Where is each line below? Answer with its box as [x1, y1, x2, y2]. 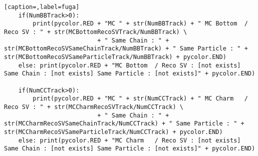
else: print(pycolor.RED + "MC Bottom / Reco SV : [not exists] [18, 61, 241, 69]
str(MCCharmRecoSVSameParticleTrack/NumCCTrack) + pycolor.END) [4, 128, 223, 135]
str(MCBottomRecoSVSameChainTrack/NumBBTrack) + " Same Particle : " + [4, 45, 248, 52]
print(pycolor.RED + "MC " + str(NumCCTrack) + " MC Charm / [33, 95, 248, 102]
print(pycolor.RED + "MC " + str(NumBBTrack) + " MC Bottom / [33, 20, 248, 27]
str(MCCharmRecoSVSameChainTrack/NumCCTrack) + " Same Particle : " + [4, 120, 244, 127]
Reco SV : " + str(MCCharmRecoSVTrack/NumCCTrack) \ [4, 103, 183, 110]
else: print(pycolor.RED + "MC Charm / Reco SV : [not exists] [18, 136, 241, 144]
